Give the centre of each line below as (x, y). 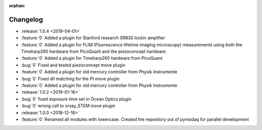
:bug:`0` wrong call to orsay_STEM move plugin (68, 106)
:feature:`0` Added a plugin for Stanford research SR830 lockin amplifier (93, 38)
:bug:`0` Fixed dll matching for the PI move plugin (70, 79)
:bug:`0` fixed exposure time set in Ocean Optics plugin (76, 99)
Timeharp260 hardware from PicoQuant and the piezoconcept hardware (93, 51)
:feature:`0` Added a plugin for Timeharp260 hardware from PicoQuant (92, 58)
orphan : (17, 6)
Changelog (26, 19)
